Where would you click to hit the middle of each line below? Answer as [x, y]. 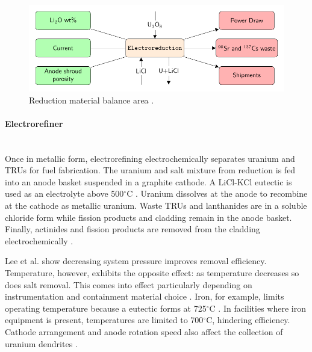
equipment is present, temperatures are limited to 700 [104, 320]
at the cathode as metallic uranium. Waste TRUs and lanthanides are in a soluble [156, 205]
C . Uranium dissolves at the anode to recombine [217, 193]
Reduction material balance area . [92, 100]
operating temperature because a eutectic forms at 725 [106, 308]
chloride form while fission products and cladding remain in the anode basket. [148, 217]
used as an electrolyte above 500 [64, 193]
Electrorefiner [34, 123]
